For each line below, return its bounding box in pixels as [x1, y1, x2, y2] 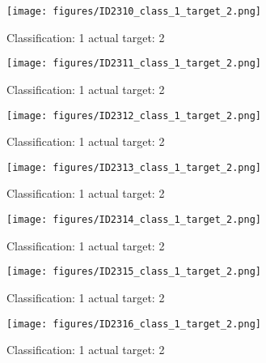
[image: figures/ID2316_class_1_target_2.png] [6, 318, 261, 330]
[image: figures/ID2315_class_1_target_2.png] [6, 266, 261, 278]
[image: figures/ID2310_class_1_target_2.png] [6, 6, 261, 17]
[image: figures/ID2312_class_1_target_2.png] [6, 109, 261, 122]
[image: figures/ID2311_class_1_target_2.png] [6, 58, 261, 70]
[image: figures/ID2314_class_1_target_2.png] [6, 214, 261, 225]
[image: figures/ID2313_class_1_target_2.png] [6, 161, 261, 173]
